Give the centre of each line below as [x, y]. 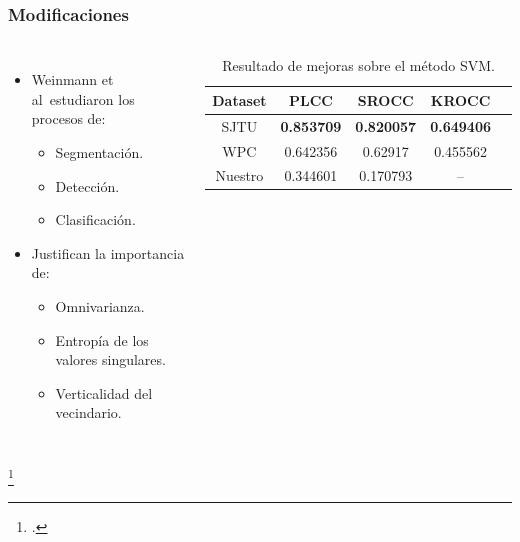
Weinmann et [72, 79]
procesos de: [68, 118]
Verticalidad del [104, 392]
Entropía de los [102, 339]
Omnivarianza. [100, 305]
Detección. [87, 185]
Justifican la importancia [108, 252]
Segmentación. [99, 152]
